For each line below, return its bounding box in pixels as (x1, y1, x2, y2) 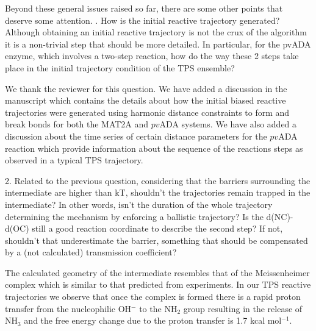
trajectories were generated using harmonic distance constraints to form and (5, 105, 290, 118)
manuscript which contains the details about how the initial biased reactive (5, 94, 286, 107)
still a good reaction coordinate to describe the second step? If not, (32, 222, 283, 235)
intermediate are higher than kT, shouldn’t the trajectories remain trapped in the (5, 186, 311, 199)
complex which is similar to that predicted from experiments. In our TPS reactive (5, 278, 311, 291)
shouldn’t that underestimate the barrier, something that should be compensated (5, 233, 308, 246)
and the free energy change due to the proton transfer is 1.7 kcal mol (24, 314, 282, 327)
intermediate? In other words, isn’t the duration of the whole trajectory (5, 198, 273, 210)
